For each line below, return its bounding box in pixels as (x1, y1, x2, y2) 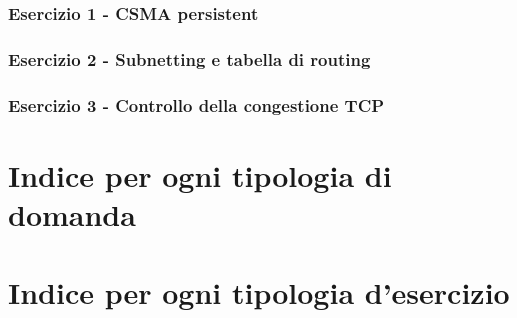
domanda (8, 193, 136, 234)
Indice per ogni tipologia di (8, 154, 392, 195)
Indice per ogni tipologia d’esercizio (8, 272, 510, 313)
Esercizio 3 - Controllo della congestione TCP (8, 92, 385, 117)
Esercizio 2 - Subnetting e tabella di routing (8, 46, 371, 71)
